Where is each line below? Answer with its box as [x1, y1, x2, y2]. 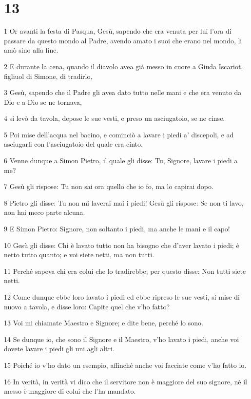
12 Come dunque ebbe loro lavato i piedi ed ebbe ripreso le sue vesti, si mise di [4, 292, 240, 302]
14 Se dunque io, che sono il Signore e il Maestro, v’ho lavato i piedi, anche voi [4, 334, 239, 344]
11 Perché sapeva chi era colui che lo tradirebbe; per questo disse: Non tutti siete [4, 266, 246, 276]
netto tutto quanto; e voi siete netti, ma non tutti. [4, 249, 154, 260]
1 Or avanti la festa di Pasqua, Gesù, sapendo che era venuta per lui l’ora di [4, 26, 232, 36]
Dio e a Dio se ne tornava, [4, 96, 82, 107]
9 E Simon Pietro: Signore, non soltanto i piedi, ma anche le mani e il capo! [4, 224, 230, 234]
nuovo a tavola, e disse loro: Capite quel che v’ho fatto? [4, 301, 170, 311]
